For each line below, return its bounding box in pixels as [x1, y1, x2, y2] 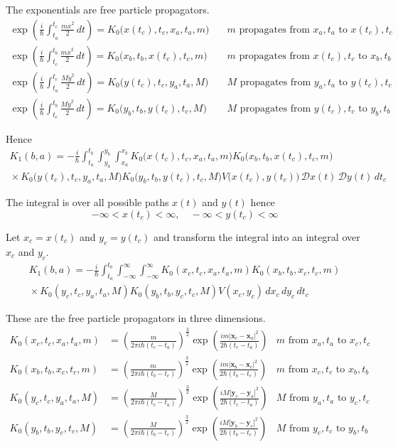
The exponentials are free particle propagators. [6, 2, 210, 16]
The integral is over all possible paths [6, 195, 169, 210]
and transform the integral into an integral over [153, 230, 360, 244]
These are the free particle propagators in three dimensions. [6, 311, 266, 325]
